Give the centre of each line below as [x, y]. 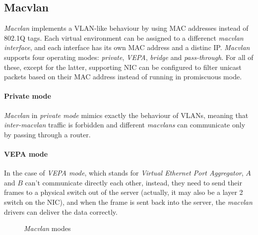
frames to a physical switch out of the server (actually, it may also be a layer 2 [124, 192]
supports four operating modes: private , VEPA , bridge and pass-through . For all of [129, 57]
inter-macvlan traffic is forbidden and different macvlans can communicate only [125, 125]
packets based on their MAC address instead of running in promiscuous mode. [123, 77]
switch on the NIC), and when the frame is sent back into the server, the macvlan [128, 202]
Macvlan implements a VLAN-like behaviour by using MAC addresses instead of [126, 28]
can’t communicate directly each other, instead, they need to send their [133, 182]
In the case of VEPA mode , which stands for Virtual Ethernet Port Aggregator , [124, 173]
